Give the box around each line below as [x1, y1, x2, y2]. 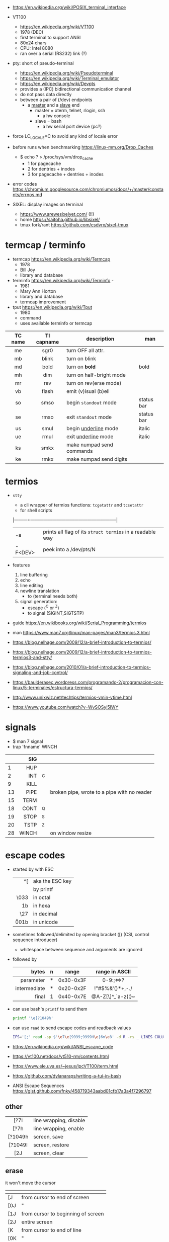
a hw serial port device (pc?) [42, 123, 102, 129]
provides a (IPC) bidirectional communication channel [20, 86, 132, 92]
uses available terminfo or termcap [20, 320, 93, 326]
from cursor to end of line [21, 1227, 82, 1234]
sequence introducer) [12, 937, 58, 943]
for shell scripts [20, 508, 53, 514]
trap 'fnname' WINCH [12, 744, 57, 750]
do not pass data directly [20, 92, 72, 97]
